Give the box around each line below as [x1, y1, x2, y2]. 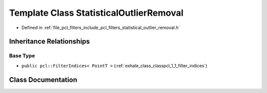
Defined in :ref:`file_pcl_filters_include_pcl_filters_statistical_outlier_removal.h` [21, 25, 180, 31]
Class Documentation [9, 75, 78, 84]
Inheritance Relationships [9, 37, 90, 46]
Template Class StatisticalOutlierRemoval [9, 7, 184, 18]
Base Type [9, 52, 35, 59]
